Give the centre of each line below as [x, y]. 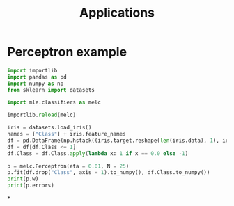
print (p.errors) [31, 186]
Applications [117, 13]
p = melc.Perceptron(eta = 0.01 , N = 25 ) [68, 166]
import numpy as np [36, 84]
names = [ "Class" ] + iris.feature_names [67, 134]
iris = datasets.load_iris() [49, 128]
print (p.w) [23, 179]
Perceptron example [67, 52]
